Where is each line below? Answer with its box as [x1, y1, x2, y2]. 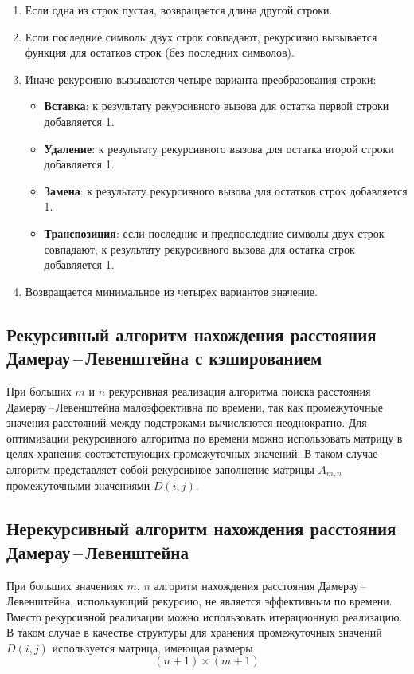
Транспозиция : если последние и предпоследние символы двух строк [44, 224, 385, 241]
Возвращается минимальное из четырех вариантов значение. [25, 282, 318, 299]
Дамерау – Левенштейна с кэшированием [6, 345, 322, 370]
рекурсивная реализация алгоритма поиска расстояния [108, 382, 371, 399]
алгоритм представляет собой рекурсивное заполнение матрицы [6, 460, 314, 477]
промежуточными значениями [6, 477, 150, 494]
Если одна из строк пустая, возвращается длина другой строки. [25, 2, 333, 18]
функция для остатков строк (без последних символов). [25, 44, 295, 61]
